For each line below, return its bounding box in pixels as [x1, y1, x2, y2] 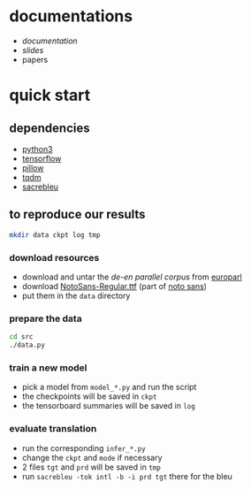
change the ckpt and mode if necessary [21, 452, 163, 463]
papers [21, 54, 49, 65]
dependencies [9, 120, 90, 135]
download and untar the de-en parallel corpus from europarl [21, 272, 242, 282]
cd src [9, 333, 34, 341]
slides [21, 44, 44, 55]
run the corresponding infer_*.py [21, 442, 146, 453]
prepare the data [9, 312, 82, 325]
